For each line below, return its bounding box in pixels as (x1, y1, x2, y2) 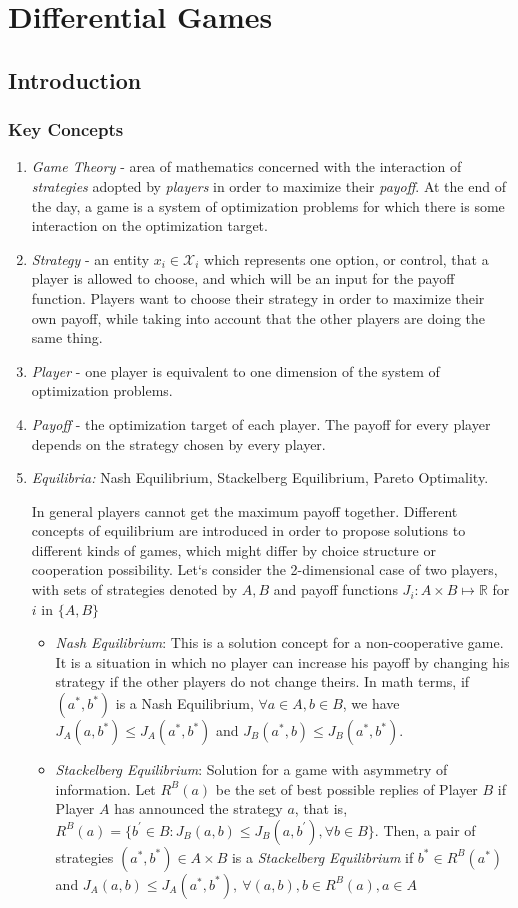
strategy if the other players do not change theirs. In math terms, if (55, 671, 470, 692)
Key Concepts (8, 117, 124, 142)
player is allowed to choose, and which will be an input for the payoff (31, 268, 455, 289)
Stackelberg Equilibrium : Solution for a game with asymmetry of (55, 759, 448, 780)
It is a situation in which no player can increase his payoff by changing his (55, 651, 510, 672)
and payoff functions (273, 579, 398, 600)
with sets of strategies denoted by (31, 579, 238, 600)
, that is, (294, 798, 348, 819)
